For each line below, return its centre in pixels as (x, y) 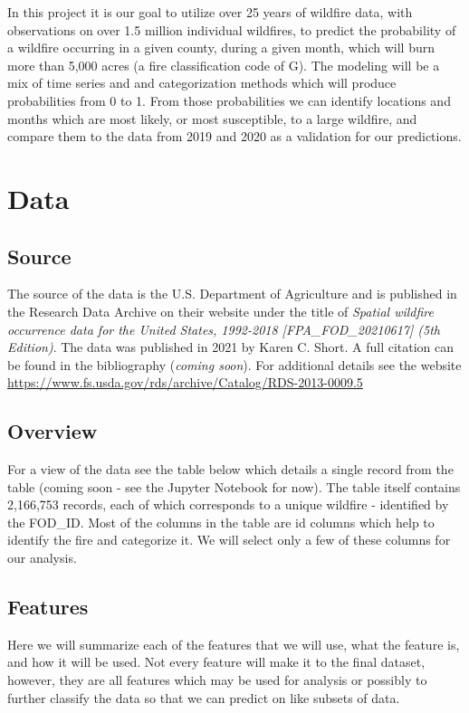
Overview (53, 431)
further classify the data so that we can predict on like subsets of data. (204, 697)
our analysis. (42, 558)
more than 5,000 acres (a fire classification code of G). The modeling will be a (224, 65)
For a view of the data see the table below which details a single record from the (230, 469)
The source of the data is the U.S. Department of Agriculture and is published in (232, 294)
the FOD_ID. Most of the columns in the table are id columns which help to (221, 522)
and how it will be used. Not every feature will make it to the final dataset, (216, 662)
